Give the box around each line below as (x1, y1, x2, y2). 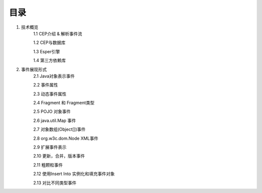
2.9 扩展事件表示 (33, 144, 67, 150)
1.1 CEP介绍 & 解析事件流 (33, 30, 82, 36)
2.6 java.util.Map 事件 (33, 118, 76, 123)
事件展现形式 (21, 66, 47, 72)
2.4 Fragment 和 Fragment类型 (33, 100, 95, 106)
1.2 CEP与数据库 (33, 40, 65, 45)
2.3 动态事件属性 (33, 91, 66, 97)
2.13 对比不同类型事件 (33, 179, 77, 186)
